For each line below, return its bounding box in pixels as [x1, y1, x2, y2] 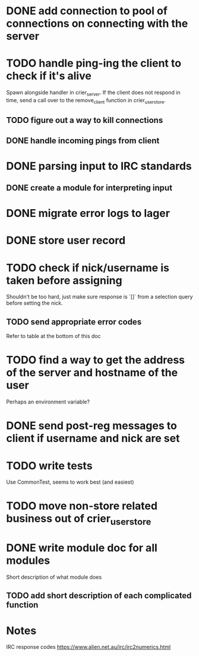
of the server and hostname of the [6, 366, 178, 380]
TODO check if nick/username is [6, 261, 169, 275]
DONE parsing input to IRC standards [6, 159, 192, 173]
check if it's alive [6, 70, 92, 83]
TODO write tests [6, 459, 93, 472]
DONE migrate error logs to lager [6, 207, 170, 220]
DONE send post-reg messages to [6, 419, 177, 433]
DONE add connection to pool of [6, 4, 168, 18]
